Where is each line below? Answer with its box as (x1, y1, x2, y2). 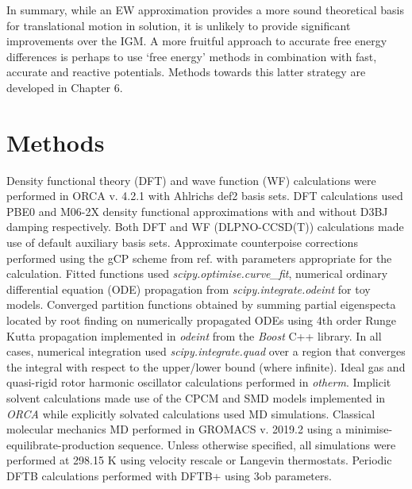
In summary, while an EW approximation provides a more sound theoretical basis (6, 2, 404, 17)
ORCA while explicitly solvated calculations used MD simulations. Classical (6, 405, 375, 422)
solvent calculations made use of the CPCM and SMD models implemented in (6, 390, 386, 406)
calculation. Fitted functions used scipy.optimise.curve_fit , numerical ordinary (6, 265, 388, 282)
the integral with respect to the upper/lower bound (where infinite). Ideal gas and (6, 358, 406, 375)
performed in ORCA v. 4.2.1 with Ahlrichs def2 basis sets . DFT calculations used (6, 187, 403, 204)
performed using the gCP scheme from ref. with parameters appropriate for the (6, 249, 392, 266)
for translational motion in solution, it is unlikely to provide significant (6, 17, 351, 33)
